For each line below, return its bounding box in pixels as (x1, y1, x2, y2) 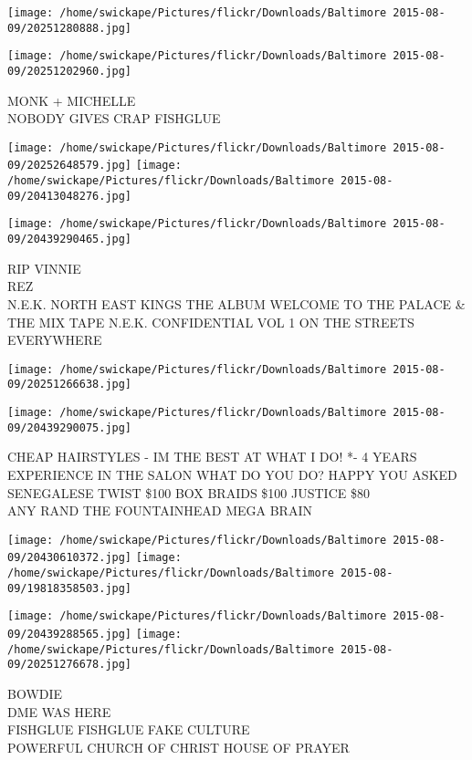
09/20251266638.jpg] (7, 378, 132, 391)
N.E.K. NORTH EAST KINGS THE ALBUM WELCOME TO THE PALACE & (7, 294, 466, 313)
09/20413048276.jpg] (7, 189, 132, 203)
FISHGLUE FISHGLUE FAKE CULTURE (7, 720, 250, 739)
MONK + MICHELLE (7, 90, 136, 109)
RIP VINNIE (7, 258, 81, 277)
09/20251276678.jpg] (7, 658, 132, 672)
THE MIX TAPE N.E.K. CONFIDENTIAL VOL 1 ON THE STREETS (7, 312, 414, 331)
